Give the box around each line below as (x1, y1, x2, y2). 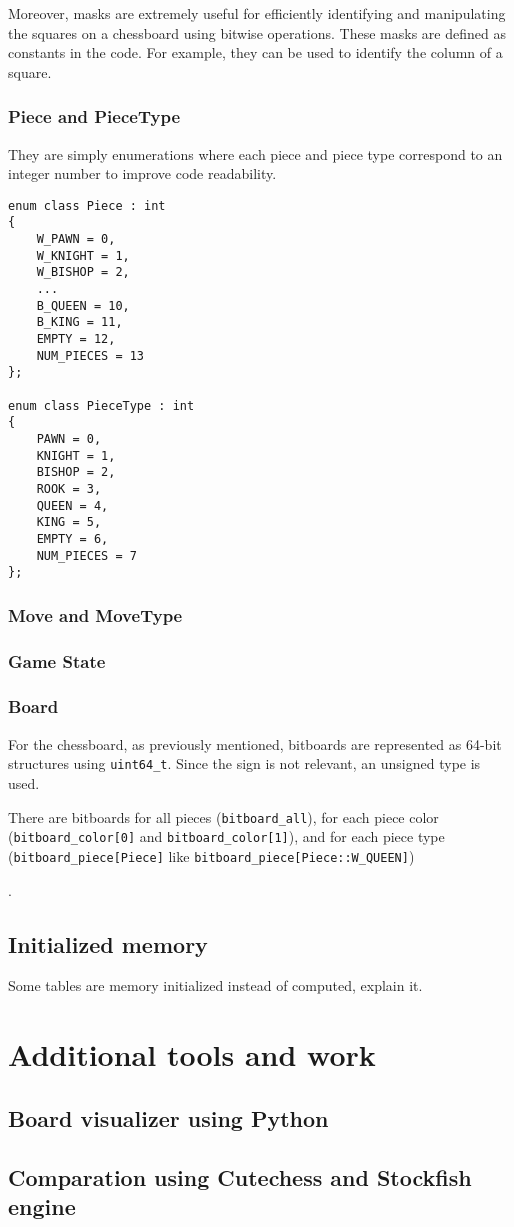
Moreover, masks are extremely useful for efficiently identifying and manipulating (8, 3, 506, 23)
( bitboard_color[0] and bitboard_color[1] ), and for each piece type (8, 826, 445, 847)
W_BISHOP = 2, (36, 265, 130, 280)
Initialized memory (8, 928, 208, 959)
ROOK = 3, (36, 481, 102, 496)
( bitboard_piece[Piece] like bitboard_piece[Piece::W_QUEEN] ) (8, 845, 415, 866)
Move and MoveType (8, 602, 183, 627)
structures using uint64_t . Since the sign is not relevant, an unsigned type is (8, 753, 481, 774)
